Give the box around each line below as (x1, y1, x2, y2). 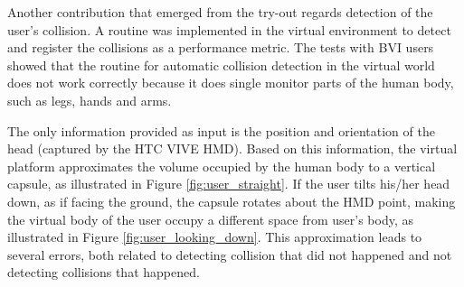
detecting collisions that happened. (7, 263, 200, 282)
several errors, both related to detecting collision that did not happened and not (7, 245, 452, 264)
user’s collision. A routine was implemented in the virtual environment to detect (7, 20, 451, 39)
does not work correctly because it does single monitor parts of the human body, (7, 73, 454, 92)
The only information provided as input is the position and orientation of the (7, 121, 435, 140)
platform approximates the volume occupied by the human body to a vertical (7, 156, 436, 175)
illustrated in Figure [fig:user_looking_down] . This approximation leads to (7, 227, 422, 246)
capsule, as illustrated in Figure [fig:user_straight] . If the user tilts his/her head (7, 174, 450, 193)
